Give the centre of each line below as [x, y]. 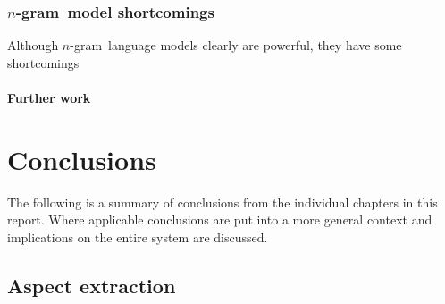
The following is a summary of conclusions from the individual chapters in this [222, 202]
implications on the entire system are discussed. [138, 236]
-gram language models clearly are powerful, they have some [236, 45]
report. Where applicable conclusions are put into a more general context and [220, 220]
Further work [49, 97]
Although [33, 45]
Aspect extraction [92, 285]
